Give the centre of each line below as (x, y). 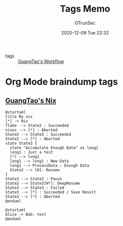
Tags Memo (85, 9)
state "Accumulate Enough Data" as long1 (54, 148)
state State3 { (21, 143)
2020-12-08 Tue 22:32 (85, 33)
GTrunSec (85, 23)
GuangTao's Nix (31, 100)
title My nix (19, 117)
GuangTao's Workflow (41, 61)
